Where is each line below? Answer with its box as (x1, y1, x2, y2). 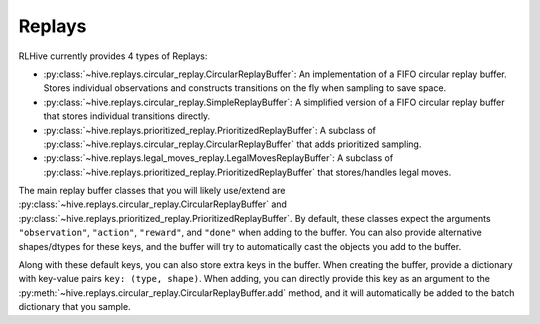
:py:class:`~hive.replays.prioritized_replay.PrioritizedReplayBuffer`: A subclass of (43, 124, 377, 136)
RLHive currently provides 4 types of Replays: (18, 50, 208, 62)
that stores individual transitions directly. (43, 110, 211, 122)
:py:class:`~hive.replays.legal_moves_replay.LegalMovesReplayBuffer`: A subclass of (43, 152, 394, 164)
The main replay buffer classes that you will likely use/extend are (18, 185, 286, 197)
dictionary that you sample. (18, 301, 131, 313)
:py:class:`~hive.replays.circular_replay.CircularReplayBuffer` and (18, 198, 287, 210)
